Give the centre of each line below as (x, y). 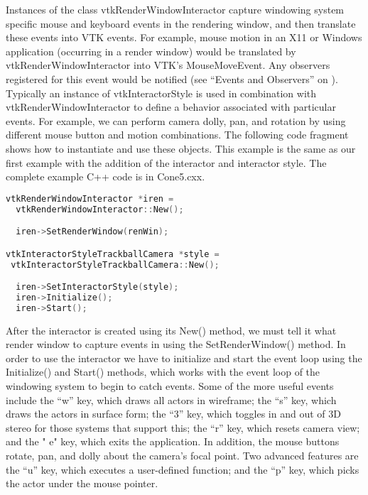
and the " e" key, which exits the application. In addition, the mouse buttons (173, 441)
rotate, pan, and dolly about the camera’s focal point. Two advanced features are (182, 456)
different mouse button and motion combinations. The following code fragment (177, 135)
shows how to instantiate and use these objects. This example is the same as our (181, 148)
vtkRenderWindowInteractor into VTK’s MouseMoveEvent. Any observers (168, 65)
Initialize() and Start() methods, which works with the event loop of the (163, 372)
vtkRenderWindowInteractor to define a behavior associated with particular (171, 107)
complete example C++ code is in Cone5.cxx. (105, 176)
